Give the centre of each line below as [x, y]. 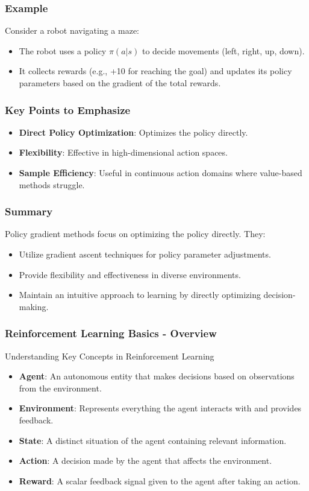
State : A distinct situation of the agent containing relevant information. [153, 440]
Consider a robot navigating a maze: [72, 30]
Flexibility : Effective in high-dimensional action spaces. [123, 152]
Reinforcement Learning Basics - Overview [111, 333]
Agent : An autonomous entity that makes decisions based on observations [157, 376]
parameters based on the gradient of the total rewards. [120, 83]
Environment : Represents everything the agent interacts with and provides [160, 408]
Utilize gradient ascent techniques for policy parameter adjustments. [145, 254]
